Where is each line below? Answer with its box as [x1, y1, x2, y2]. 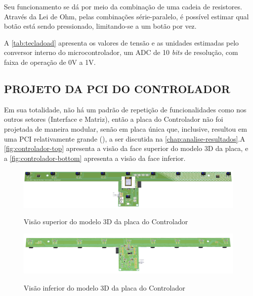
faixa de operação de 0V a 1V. [4, 56, 96, 67]
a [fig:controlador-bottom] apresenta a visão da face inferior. [4, 152, 186, 163]
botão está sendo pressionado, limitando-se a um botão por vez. [4, 21, 197, 31]
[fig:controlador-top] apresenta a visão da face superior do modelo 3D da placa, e [4, 143, 249, 153]
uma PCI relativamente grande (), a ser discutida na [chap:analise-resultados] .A [4, 133, 246, 144]
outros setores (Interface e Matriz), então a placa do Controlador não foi [4, 114, 223, 124]
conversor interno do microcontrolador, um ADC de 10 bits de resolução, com [4, 47, 238, 57]
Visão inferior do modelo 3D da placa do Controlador [24, 282, 185, 293]
